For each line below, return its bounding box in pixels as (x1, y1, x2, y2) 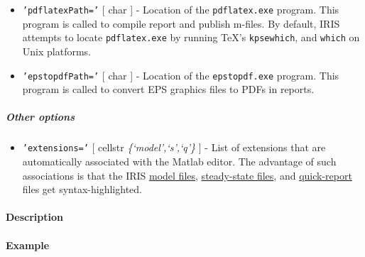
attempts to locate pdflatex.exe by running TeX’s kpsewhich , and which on (22, 30, 360, 45)
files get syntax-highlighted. (22, 182, 142, 197)
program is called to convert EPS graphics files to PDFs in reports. (22, 82, 315, 97)
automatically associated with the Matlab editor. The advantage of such (22, 153, 337, 168)
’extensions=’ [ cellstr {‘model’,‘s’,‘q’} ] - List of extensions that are (22, 140, 326, 155)
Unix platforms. (22, 43, 91, 58)
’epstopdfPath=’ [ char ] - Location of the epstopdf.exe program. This (22, 67, 339, 82)
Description (6, 209, 64, 224)
